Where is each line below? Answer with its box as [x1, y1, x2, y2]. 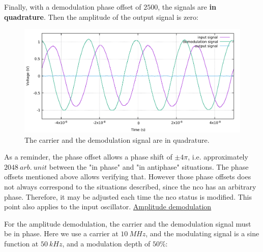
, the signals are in [158, 2, 216, 12]
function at [4, 238, 39, 249]
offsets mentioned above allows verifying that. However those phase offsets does [4, 171, 251, 182]
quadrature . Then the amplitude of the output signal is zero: [4, 11, 198, 22]
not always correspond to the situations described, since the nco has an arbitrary [4, 181, 256, 192]
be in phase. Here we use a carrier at [4, 228, 119, 239]
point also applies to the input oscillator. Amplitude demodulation [4, 201, 212, 212]
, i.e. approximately [188, 151, 248, 162]
